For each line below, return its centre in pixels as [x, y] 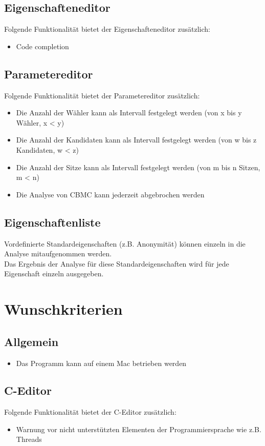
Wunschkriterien [63, 309]
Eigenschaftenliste [52, 222]
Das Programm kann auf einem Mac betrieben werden [101, 363]
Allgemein [31, 341]
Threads [29, 439]
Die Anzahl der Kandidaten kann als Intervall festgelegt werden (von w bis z [136, 140]
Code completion [42, 46]
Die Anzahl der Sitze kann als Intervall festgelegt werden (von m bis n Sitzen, [138, 167]
